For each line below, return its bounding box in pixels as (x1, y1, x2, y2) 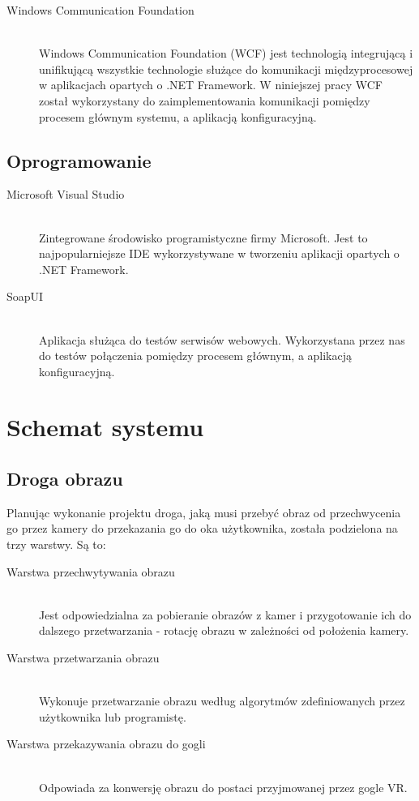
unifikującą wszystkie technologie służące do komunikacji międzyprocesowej (39, 60, 413, 77)
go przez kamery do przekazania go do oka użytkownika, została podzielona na (6, 520, 398, 537)
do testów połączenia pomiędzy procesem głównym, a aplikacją (39, 347, 353, 364)
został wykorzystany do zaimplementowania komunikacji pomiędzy (39, 92, 370, 109)
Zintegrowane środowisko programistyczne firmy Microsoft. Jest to (39, 229, 368, 246)
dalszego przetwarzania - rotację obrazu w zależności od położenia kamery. (39, 622, 409, 639)
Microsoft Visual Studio (6, 186, 125, 203)
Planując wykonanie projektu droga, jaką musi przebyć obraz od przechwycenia (6, 503, 401, 520)
